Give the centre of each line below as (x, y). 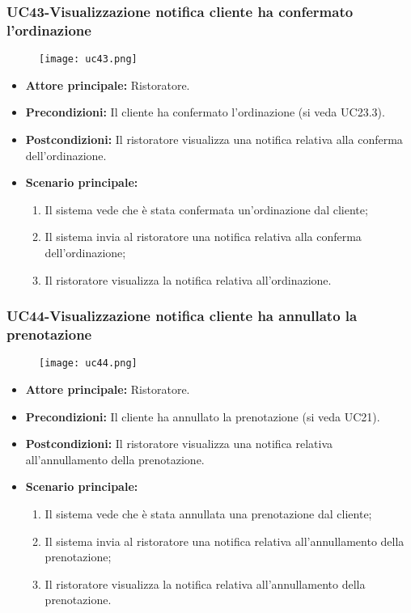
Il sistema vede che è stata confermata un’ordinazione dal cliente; (206, 209)
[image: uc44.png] (88, 364)
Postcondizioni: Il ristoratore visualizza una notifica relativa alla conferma (214, 139)
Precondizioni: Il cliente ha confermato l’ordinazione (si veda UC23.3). (205, 112)
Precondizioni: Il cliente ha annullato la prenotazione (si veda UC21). (203, 416)
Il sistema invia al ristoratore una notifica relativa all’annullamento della (225, 541)
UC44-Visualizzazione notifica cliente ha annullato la (182, 316)
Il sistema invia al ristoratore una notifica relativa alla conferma (203, 237)
